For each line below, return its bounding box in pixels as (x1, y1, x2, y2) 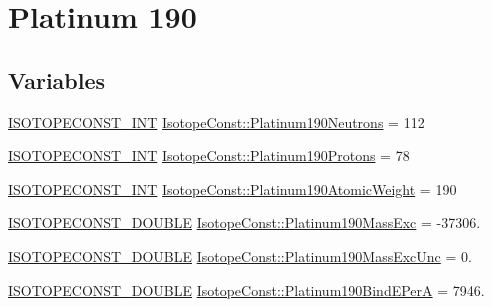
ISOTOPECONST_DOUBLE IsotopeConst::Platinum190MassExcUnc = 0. (8, 245, 472, 266)
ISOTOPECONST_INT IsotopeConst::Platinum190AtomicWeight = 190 (8, 178, 457, 199)
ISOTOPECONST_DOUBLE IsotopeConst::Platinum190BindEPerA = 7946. (8, 279, 485, 300)
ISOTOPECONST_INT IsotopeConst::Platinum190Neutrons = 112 (8, 111, 425, 132)
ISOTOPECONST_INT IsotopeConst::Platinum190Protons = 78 (8, 145, 410, 166)
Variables (8, 64, 106, 95)
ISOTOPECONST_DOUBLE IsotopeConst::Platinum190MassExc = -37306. (8, 212, 481, 233)
